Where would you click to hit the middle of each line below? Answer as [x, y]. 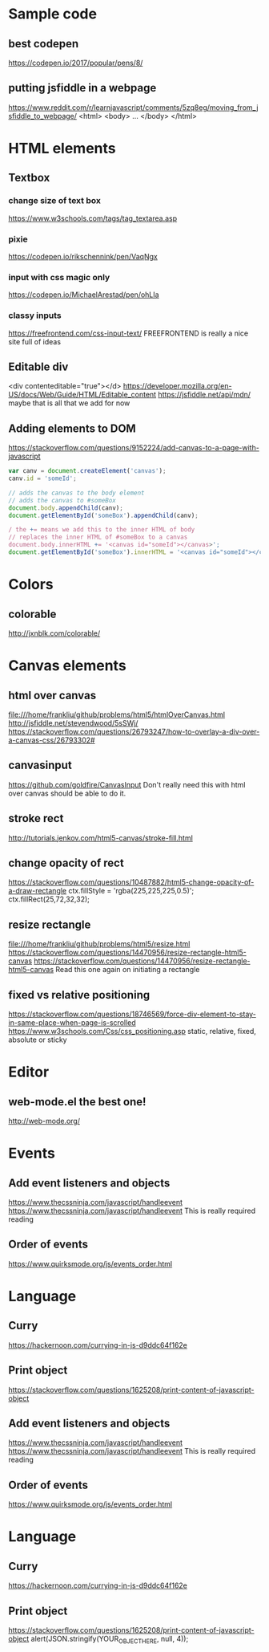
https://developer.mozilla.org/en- [177, 386]
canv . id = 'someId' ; [43, 478]
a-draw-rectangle [38, 891]
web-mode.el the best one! [77, 1102]
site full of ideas [35, 341]
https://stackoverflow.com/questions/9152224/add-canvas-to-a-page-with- [134, 448]
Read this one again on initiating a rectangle [128, 970]
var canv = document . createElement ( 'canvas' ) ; [87, 471]
